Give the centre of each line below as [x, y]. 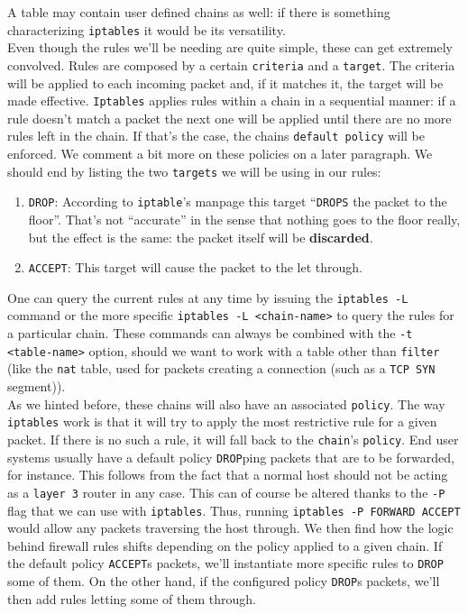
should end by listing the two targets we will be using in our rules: [194, 171]
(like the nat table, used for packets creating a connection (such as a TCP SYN [221, 368]
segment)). [37, 386]
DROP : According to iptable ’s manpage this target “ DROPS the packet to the [238, 202]
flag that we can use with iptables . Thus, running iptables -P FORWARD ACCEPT [234, 510]
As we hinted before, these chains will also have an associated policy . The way [226, 403]
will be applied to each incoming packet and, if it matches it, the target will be [225, 82]
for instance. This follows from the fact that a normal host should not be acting [228, 475]
